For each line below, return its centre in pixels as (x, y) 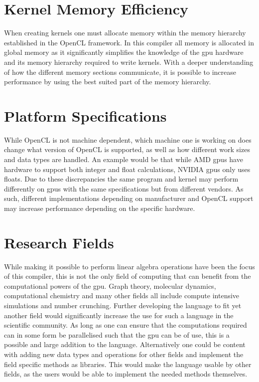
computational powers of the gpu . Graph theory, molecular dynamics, (110, 286)
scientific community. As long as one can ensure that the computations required (126, 325)
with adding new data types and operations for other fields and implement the (124, 354)
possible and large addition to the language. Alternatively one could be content (125, 344)
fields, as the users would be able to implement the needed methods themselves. (126, 374)
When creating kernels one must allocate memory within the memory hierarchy (125, 33)
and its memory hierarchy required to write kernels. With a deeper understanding (129, 62)
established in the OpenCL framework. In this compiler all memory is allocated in (129, 42)
